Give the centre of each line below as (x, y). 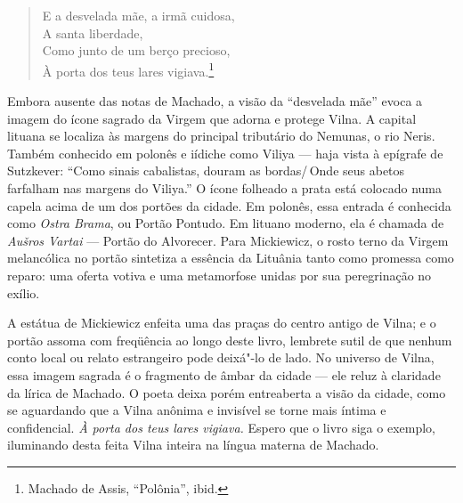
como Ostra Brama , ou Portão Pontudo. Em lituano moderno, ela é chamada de (226, 223)
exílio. (24, 292)
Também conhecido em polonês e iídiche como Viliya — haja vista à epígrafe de (225, 153)
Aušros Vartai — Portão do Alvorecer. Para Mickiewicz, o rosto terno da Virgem (228, 240)
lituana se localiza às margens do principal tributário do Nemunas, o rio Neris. (221, 136)
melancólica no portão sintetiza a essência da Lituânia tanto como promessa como (231, 258)
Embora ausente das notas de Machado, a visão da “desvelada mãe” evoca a (215, 101)
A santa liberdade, (93, 32)
